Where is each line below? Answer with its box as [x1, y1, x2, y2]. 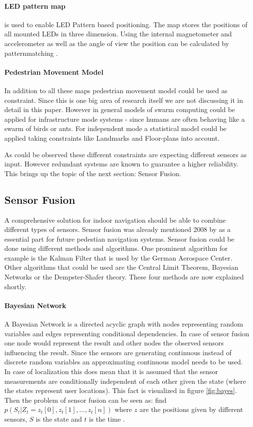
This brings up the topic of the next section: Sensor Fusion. [4, 168, 181, 178]
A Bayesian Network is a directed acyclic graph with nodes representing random [4, 319, 243, 329]
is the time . [89, 414, 125, 424]
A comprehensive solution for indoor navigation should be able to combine [4, 214, 226, 225]
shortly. [4, 281, 27, 291]
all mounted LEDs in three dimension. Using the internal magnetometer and [4, 29, 232, 39]
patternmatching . [4, 48, 58, 58]
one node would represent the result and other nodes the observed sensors [4, 338, 224, 348]
